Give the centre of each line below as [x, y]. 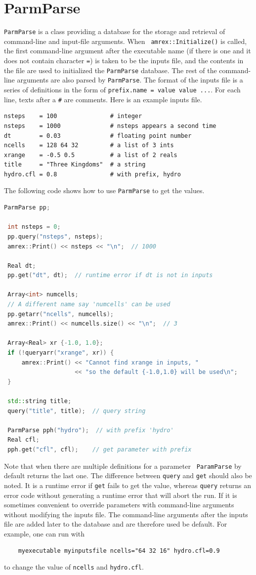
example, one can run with [44, 533]
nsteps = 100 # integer [73, 116]
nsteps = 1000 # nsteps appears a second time [110, 126]
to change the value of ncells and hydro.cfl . [74, 567]
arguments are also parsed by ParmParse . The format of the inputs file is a [130, 80]
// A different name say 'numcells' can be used [89, 305]
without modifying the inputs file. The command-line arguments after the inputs [126, 514]
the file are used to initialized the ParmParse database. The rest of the [110, 70]
